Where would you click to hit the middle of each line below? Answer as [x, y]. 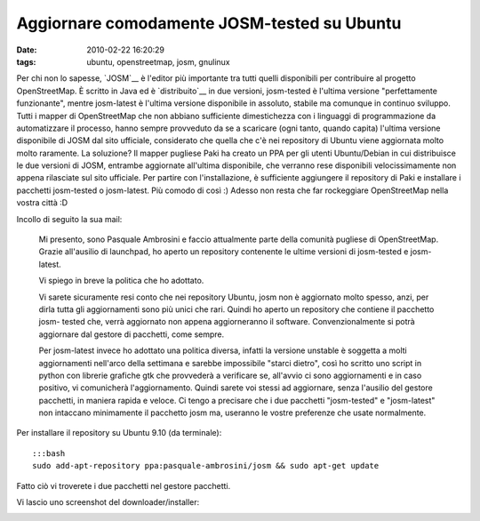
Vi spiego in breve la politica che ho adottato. [121, 281]
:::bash [49, 453]
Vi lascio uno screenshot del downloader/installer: [108, 502]
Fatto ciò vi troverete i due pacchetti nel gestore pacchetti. [124, 485]
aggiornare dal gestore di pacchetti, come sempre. [132, 334]
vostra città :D [42, 203]
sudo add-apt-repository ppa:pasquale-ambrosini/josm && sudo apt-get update [206, 466]
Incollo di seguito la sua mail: [69, 219]
